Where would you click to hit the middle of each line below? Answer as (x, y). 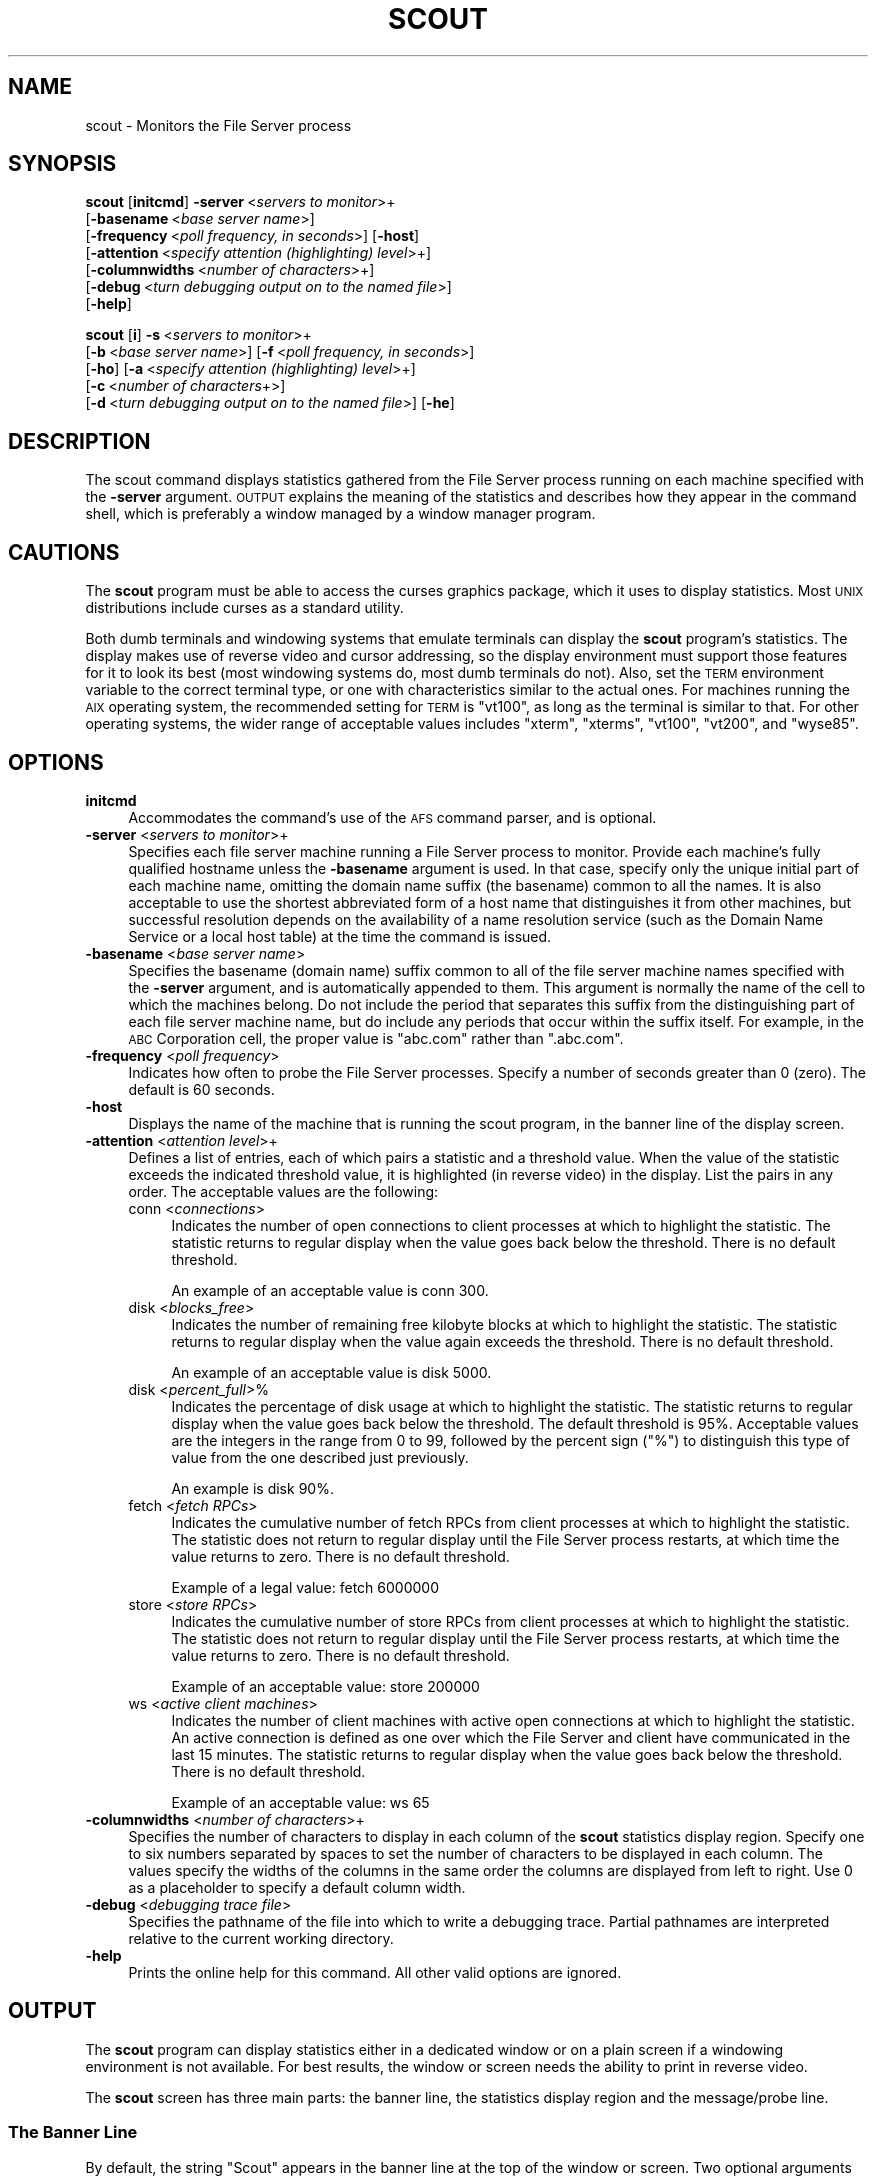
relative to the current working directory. (261, 1938)
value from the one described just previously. (320, 1457)
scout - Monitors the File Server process (218, 125)
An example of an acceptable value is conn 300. (330, 1290)
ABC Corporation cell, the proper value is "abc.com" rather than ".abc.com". (376, 1038)
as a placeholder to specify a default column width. (297, 1887)
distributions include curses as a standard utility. (244, 608)
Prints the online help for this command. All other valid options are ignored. (375, 1972)
